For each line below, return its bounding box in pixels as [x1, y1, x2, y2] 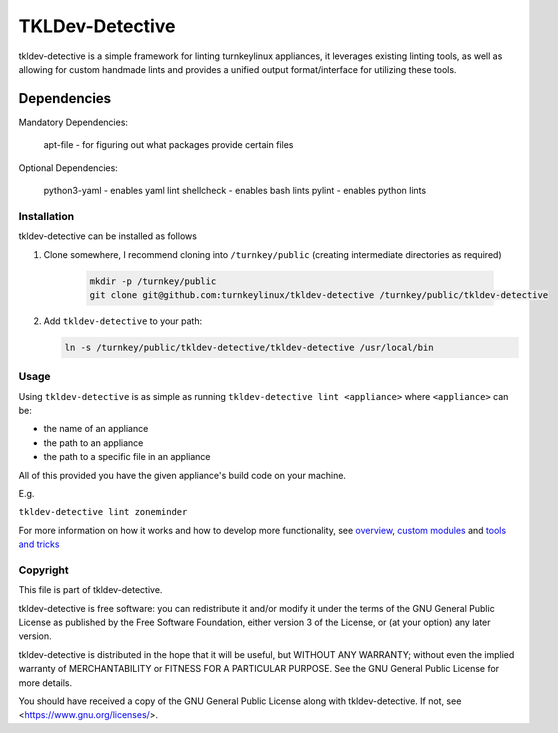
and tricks [18, 538, 60, 550]
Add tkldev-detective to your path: [43, 315, 203, 327]
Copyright [18, 563, 69, 577]
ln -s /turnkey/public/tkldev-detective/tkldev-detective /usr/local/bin [64, 341, 434, 353]
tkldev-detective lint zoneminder [18, 506, 188, 518]
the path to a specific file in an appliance [43, 451, 211, 463]
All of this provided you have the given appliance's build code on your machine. [18, 469, 347, 481]
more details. [18, 676, 73, 689]
